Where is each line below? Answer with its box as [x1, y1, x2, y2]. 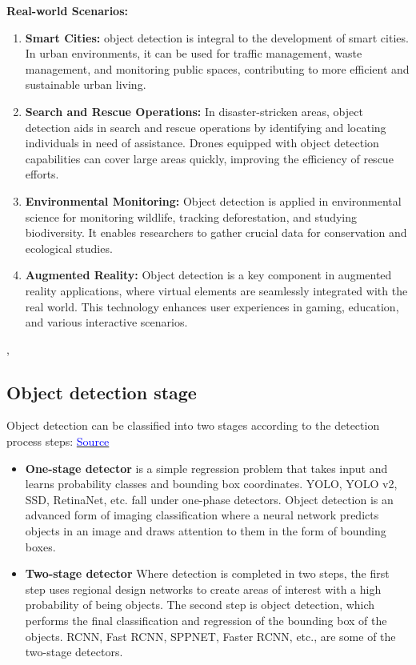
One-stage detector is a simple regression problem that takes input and [25, 459, 388, 476]
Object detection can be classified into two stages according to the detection [6, 417, 380, 434]
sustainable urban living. [25, 76, 146, 93]
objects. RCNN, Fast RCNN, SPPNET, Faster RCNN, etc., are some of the [25, 627, 396, 644]
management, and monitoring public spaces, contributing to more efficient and [25, 60, 410, 77]
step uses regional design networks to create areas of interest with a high [25, 580, 382, 597]
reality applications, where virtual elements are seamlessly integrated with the [25, 282, 408, 298]
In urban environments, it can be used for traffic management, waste [25, 45, 362, 62]
